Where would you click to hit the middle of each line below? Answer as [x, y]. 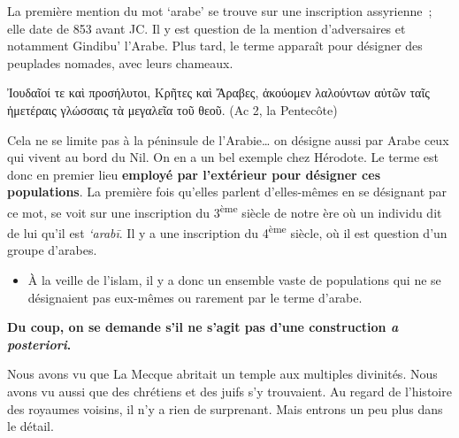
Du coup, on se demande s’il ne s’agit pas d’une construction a [203, 327]
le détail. [31, 426]
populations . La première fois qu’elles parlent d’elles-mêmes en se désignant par [227, 192]
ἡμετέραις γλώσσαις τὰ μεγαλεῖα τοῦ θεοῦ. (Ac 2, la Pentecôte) [172, 109]
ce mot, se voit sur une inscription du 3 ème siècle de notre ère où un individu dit [225, 211]
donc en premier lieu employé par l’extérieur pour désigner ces [194, 174]
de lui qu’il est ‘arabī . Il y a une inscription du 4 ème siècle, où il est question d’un [227, 231]
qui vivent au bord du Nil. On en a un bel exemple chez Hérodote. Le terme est [223, 157]
